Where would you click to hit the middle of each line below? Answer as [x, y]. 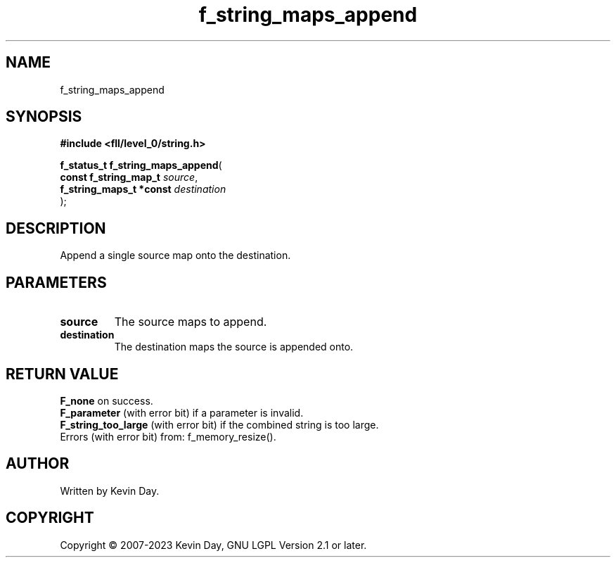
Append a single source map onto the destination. [175, 255]
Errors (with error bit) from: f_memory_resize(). [168, 436]
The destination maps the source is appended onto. [234, 347]
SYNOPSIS [44, 117]
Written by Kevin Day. [110, 491]
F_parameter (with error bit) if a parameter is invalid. [182, 412]
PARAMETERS [56, 282]
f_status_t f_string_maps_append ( [141, 165]
